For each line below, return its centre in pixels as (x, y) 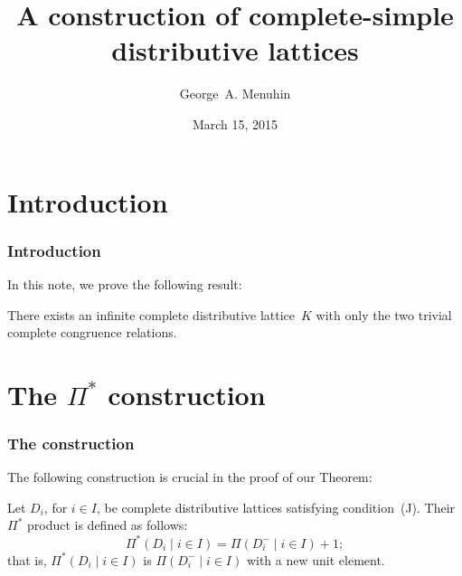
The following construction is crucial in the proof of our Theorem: (190, 477)
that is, (27, 559)
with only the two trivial (384, 314)
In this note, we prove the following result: (125, 283)
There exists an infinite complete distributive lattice (151, 314)
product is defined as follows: (107, 525)
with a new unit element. (316, 559)
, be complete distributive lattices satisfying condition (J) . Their (276, 507)
